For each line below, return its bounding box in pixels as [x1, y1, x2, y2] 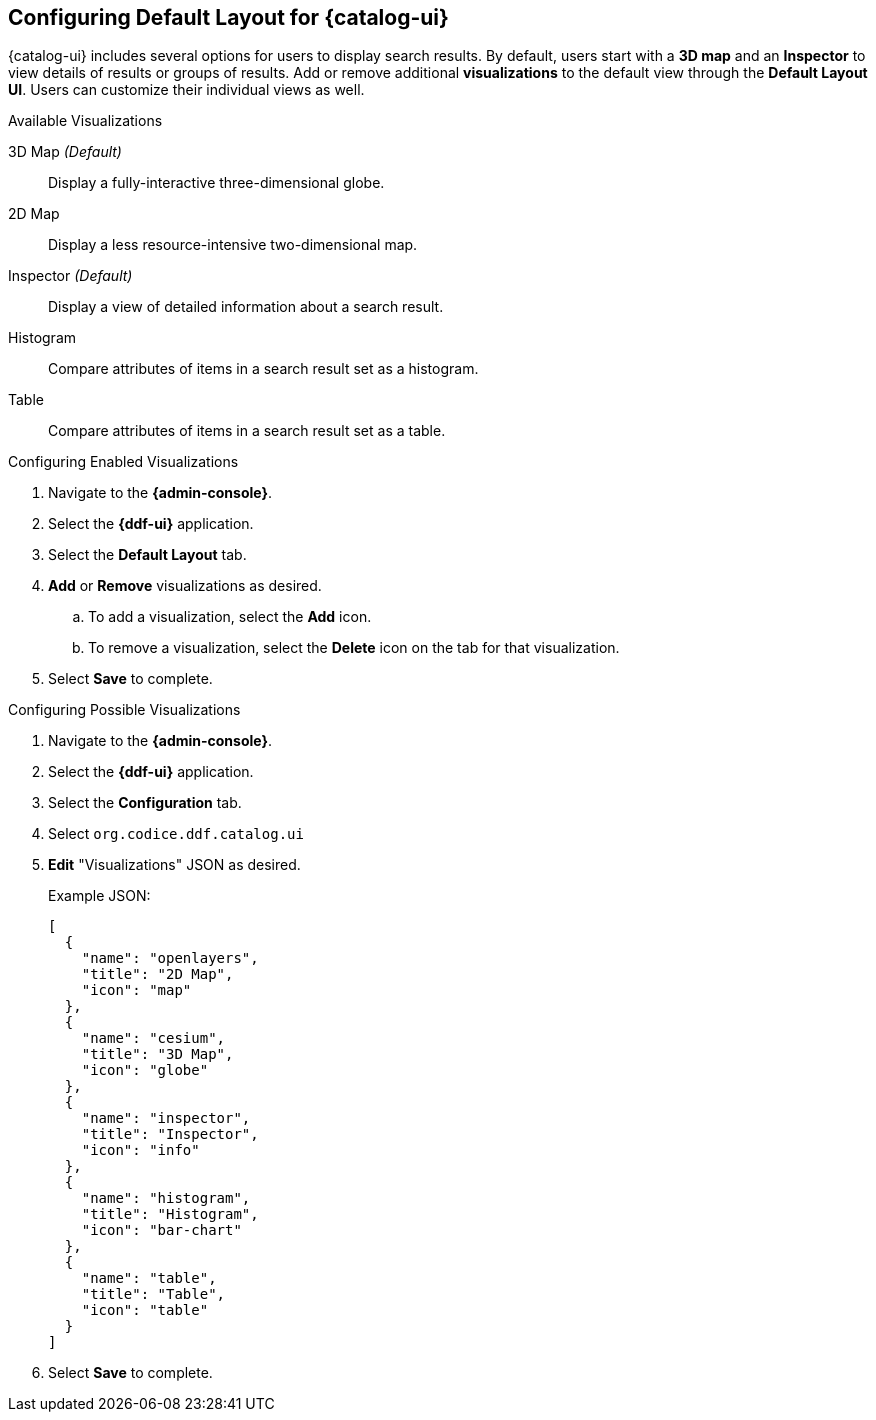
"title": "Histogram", [81, 1206, 259, 1223]
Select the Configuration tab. [48, 794, 242, 812]
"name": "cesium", [81, 1030, 226, 1047]
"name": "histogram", [81, 1190, 251, 1207]
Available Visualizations [8, 112, 163, 130]
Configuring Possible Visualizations [8, 701, 241, 719]
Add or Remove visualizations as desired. [48, 577, 322, 595]
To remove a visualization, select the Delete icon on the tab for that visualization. [88, 639, 620, 657]
